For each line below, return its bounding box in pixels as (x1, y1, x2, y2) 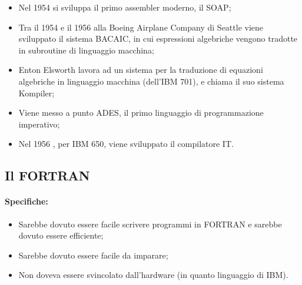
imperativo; (18, 118, 60, 130)
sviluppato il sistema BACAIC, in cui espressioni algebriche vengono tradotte (18, 32, 298, 45)
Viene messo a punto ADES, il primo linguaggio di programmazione (18, 106, 264, 119)
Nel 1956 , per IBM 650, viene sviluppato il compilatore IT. (18, 138, 234, 150)
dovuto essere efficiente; (18, 229, 104, 242)
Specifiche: (5, 195, 48, 207)
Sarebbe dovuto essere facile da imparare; (18, 249, 168, 261)
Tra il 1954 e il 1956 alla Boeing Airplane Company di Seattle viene (18, 21, 264, 33)
